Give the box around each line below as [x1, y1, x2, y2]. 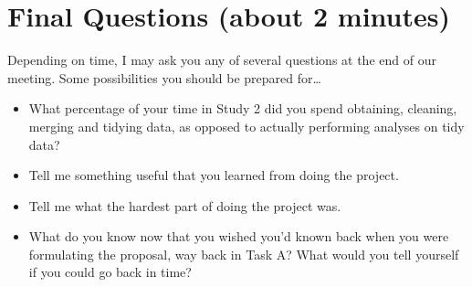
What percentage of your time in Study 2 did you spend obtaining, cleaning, [28, 99, 457, 118]
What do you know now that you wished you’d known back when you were [28, 227, 449, 246]
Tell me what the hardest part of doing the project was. [28, 196, 341, 215]
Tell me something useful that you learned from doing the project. [28, 165, 399, 185]
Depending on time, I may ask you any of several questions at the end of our [7, 50, 436, 69]
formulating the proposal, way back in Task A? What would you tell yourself [28, 244, 459, 263]
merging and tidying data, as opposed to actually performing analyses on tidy [28, 116, 465, 135]
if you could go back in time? [28, 262, 192, 282]
